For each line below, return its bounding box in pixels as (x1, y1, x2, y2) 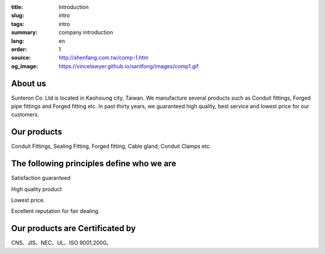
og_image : (11, 62, 39, 69)
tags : (11, 20, 25, 27)
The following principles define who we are (11, 159, 177, 169)
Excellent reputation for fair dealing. (11, 208, 100, 215)
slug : (11, 12, 24, 19)
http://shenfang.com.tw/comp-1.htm (58, 54, 149, 62)
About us (11, 78, 46, 89)
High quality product (11, 185, 63, 192)
